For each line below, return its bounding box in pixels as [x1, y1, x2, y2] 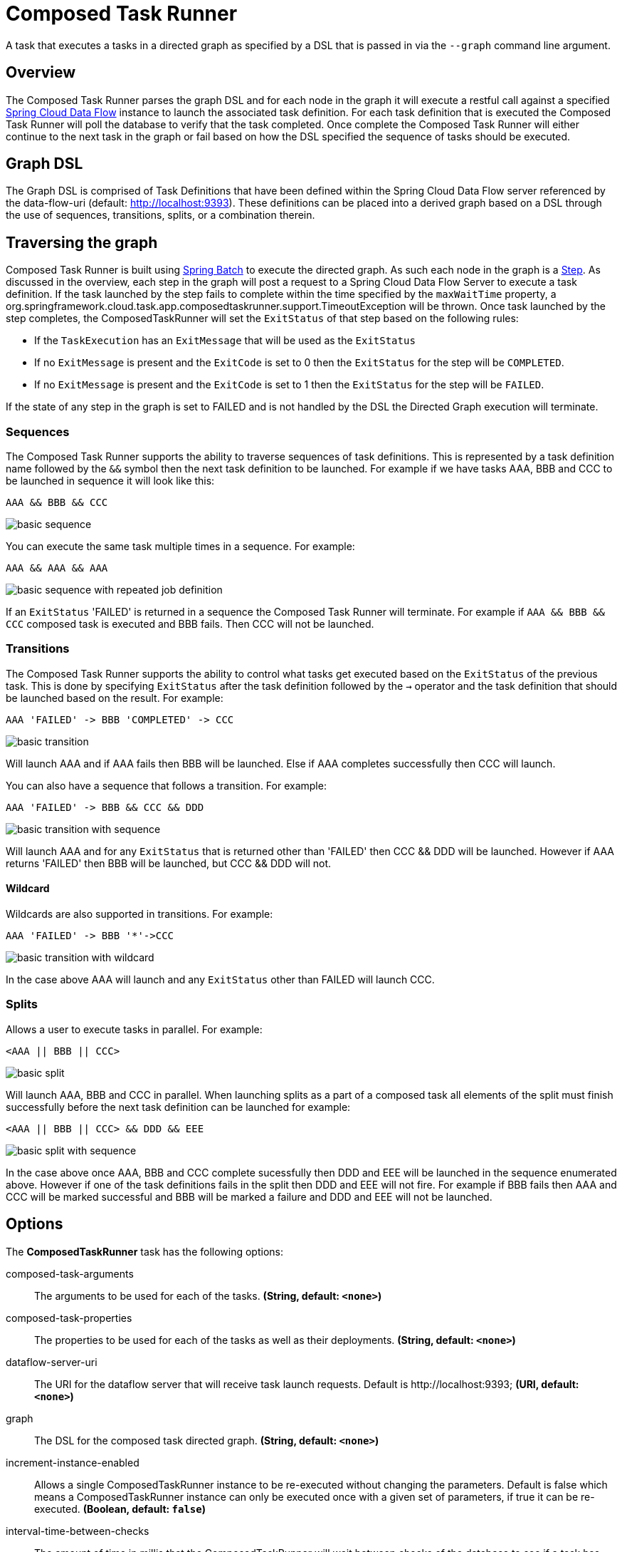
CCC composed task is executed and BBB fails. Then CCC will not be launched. [6, 618, 374, 631]
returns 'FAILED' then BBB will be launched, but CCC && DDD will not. [6, 857, 332, 869]
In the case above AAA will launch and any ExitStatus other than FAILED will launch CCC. [6, 973, 435, 985]
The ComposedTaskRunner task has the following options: [6, 1245, 283, 1258]
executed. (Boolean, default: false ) [34, 1502, 206, 1515]
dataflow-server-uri [6, 1355, 97, 1368]
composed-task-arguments [6, 1267, 134, 1280]
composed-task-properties [6, 1311, 132, 1324]
